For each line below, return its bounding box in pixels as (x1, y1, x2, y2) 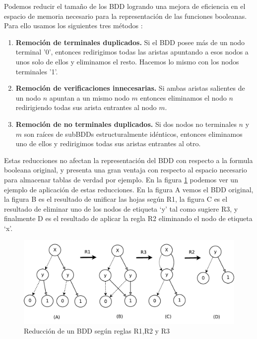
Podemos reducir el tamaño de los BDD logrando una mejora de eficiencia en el (4, 1, 246, 11)
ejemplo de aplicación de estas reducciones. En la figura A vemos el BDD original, (4, 184, 254, 194)
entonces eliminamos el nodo (140, 92, 227, 103)
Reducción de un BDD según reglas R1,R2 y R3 (24, 326, 170, 336)
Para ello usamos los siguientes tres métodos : (4, 20, 143, 31)
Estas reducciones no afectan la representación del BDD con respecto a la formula (4, 155, 253, 165)
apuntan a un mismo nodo (49, 92, 129, 103)
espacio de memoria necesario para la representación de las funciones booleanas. (4, 10, 247, 21)
